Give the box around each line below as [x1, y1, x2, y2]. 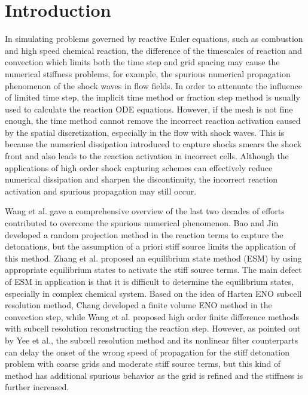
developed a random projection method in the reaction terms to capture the [5, 228, 283, 241]
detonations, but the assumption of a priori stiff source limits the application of [5, 240, 296, 253]
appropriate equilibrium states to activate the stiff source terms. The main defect [5, 263, 302, 276]
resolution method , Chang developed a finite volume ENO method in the [5, 299, 272, 311]
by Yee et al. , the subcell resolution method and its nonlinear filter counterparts [5, 333, 298, 346]
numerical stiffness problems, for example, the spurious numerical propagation [5, 67, 291, 80]
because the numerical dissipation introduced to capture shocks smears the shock [5, 138, 302, 150]
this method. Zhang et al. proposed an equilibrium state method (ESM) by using [5, 251, 302, 264]
